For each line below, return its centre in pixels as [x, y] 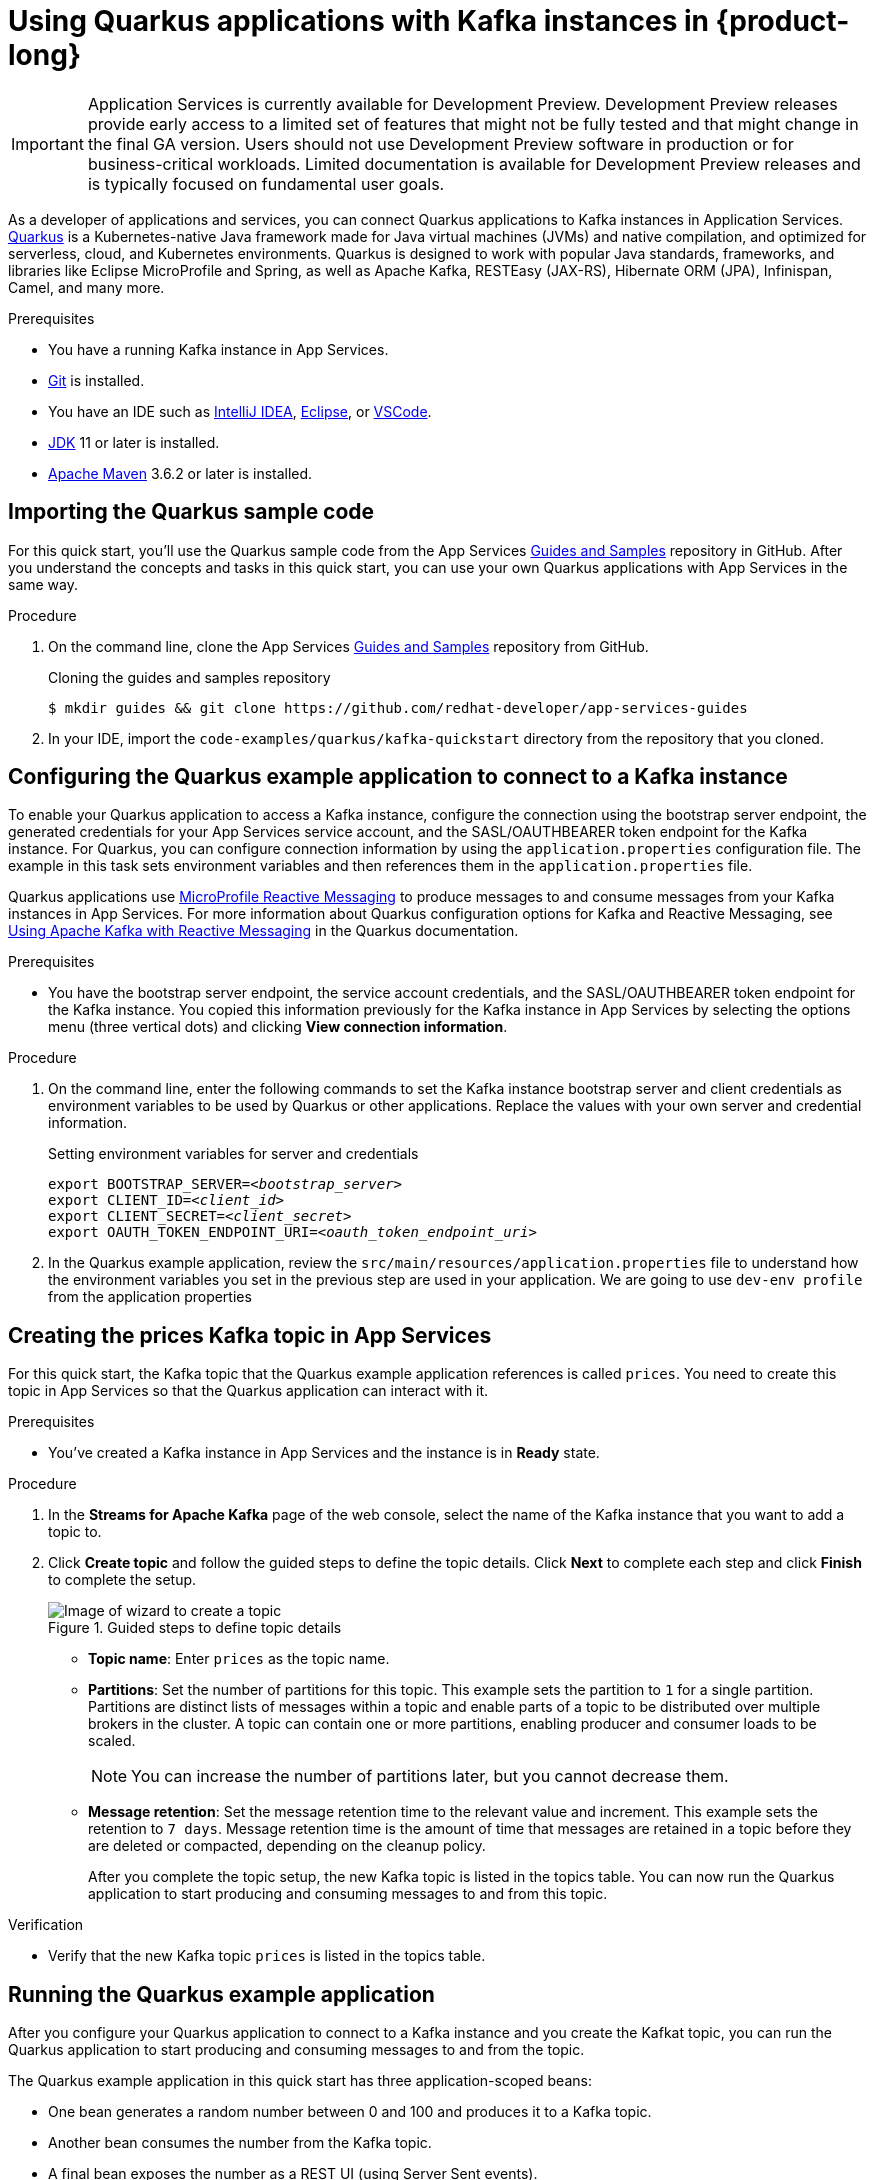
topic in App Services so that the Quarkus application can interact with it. [248, 1391]
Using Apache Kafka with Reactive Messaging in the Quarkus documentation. [263, 931]
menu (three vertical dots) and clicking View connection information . [278, 1027]
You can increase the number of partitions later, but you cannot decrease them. [430, 1776]
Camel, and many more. [86, 287]
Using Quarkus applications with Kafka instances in [358, 21]
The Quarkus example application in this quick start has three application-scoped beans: [300, 2081]
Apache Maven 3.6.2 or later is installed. [180, 473]
